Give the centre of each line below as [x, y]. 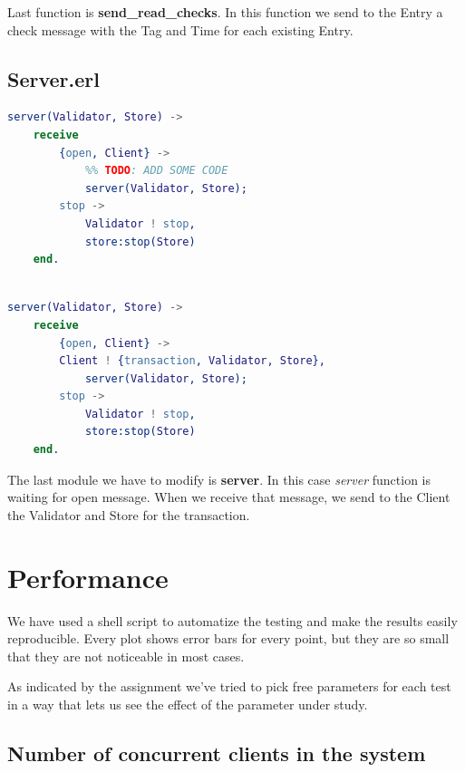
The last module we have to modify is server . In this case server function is [219, 479]
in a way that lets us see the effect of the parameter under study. [188, 704]
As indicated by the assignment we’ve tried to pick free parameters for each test [229, 686]
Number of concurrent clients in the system [217, 753]
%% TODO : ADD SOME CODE [156, 171]
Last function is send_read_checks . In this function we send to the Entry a [225, 12]
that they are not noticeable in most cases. [126, 656]
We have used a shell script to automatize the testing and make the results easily [232, 620]
